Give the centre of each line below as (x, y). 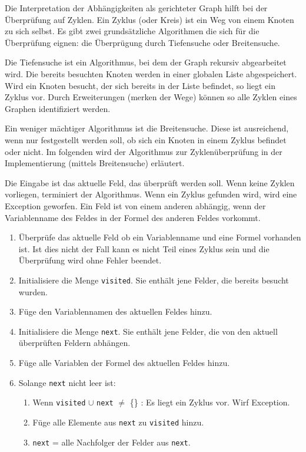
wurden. (33, 291)
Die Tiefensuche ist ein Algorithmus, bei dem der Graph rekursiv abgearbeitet (146, 62)
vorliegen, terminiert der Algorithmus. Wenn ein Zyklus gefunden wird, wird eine (151, 194)
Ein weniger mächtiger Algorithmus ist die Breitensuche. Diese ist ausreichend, (147, 128)
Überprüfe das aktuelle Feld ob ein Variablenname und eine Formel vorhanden (160, 237)
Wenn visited (59, 402)
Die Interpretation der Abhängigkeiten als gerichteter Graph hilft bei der (136, 8)
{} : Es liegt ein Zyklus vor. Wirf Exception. (210, 402)
